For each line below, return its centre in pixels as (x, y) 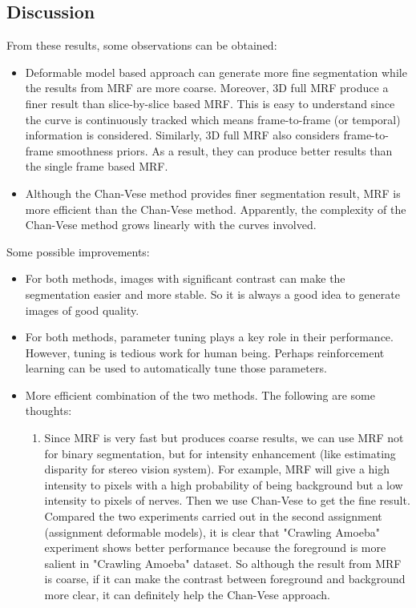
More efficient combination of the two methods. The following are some (200, 395)
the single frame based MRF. (97, 166)
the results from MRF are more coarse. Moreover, (147, 88)
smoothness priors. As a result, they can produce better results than (225, 150)
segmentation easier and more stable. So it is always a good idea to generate (212, 294)
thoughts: (48, 411)
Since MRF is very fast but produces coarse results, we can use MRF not (224, 438)
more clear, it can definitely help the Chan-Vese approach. (188, 595)
